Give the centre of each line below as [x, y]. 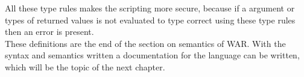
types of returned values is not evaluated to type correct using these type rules [150, 20]
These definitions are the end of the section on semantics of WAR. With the [145, 43]
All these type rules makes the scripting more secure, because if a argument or [150, 8]
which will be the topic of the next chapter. [85, 66]
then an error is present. [49, 32]
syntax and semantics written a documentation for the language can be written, [152, 55]
